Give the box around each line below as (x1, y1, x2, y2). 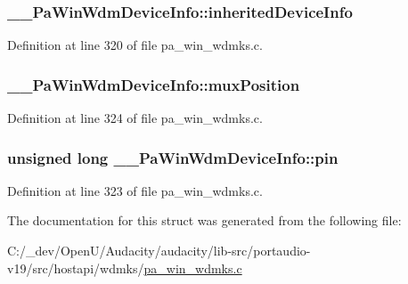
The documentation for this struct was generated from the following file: (7, 211, 402, 230)
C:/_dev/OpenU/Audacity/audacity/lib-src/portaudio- (7, 241, 311, 260)
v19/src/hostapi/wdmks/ (7, 258, 144, 277)
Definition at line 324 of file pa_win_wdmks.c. (7, 109, 263, 127)
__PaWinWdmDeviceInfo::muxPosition (7, 73, 300, 95)
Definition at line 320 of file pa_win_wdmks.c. (7, 36, 263, 54)
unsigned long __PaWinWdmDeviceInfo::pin (7, 146, 339, 168)
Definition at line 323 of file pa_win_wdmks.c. (7, 181, 263, 199)
